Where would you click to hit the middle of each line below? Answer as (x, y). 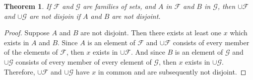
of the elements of (31, 52)
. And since (148, 52)
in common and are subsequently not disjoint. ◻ (172, 71)
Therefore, (20, 71)
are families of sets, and (119, 6)
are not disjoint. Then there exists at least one (151, 33)
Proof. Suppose (27, 33)
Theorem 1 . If (28, 6)
